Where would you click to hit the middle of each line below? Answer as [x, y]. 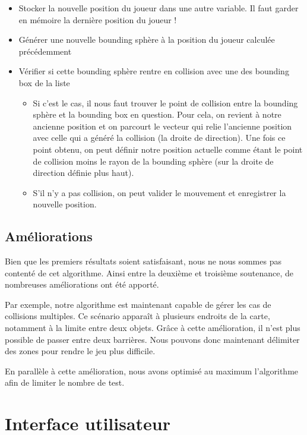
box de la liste [44, 82]
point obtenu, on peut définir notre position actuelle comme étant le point [168, 149]
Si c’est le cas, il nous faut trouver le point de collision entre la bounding [165, 103]
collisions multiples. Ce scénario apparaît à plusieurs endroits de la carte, [137, 316]
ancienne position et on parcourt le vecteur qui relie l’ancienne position [162, 126]
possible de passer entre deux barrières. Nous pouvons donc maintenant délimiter [152, 339]
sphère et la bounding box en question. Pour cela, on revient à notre [157, 114]
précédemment [45, 51]
